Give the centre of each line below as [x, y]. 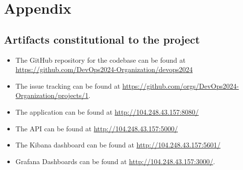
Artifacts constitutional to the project [102, 39]
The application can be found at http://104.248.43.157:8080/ [107, 111]
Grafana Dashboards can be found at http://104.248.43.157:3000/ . [115, 161]
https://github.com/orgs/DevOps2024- [181, 85]
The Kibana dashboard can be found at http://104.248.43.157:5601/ [118, 145]
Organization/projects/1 [52, 95]
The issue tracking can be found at [68, 85]
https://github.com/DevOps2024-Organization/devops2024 [104, 69]
